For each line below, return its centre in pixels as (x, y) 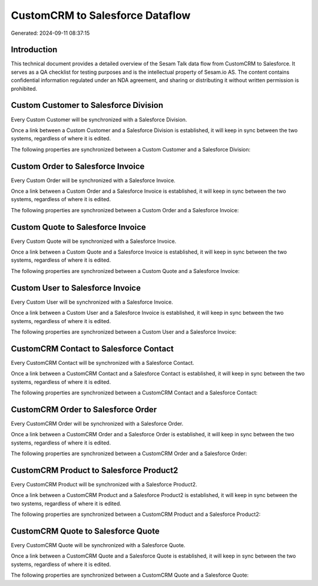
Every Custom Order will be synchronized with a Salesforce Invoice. (93, 180)
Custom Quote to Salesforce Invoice (79, 227)
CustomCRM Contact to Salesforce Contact (92, 349)
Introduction (34, 50)
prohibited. (24, 88)
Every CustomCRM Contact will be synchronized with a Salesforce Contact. (102, 363)
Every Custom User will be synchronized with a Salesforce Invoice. (92, 302)
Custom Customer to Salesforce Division (87, 105)
